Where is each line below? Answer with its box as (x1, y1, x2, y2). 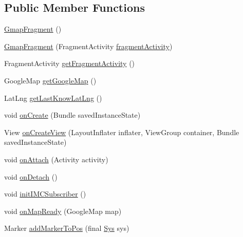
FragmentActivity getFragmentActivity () (4, 58, 135, 69)
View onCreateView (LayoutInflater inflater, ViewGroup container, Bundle (4, 126, 239, 137)
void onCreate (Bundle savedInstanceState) (4, 110, 141, 120)
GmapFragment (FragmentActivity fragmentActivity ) (4, 40, 173, 51)
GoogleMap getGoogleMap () (4, 75, 97, 85)
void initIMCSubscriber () (4, 188, 86, 199)
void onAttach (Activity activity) (4, 154, 108, 164)
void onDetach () (4, 171, 58, 182)
